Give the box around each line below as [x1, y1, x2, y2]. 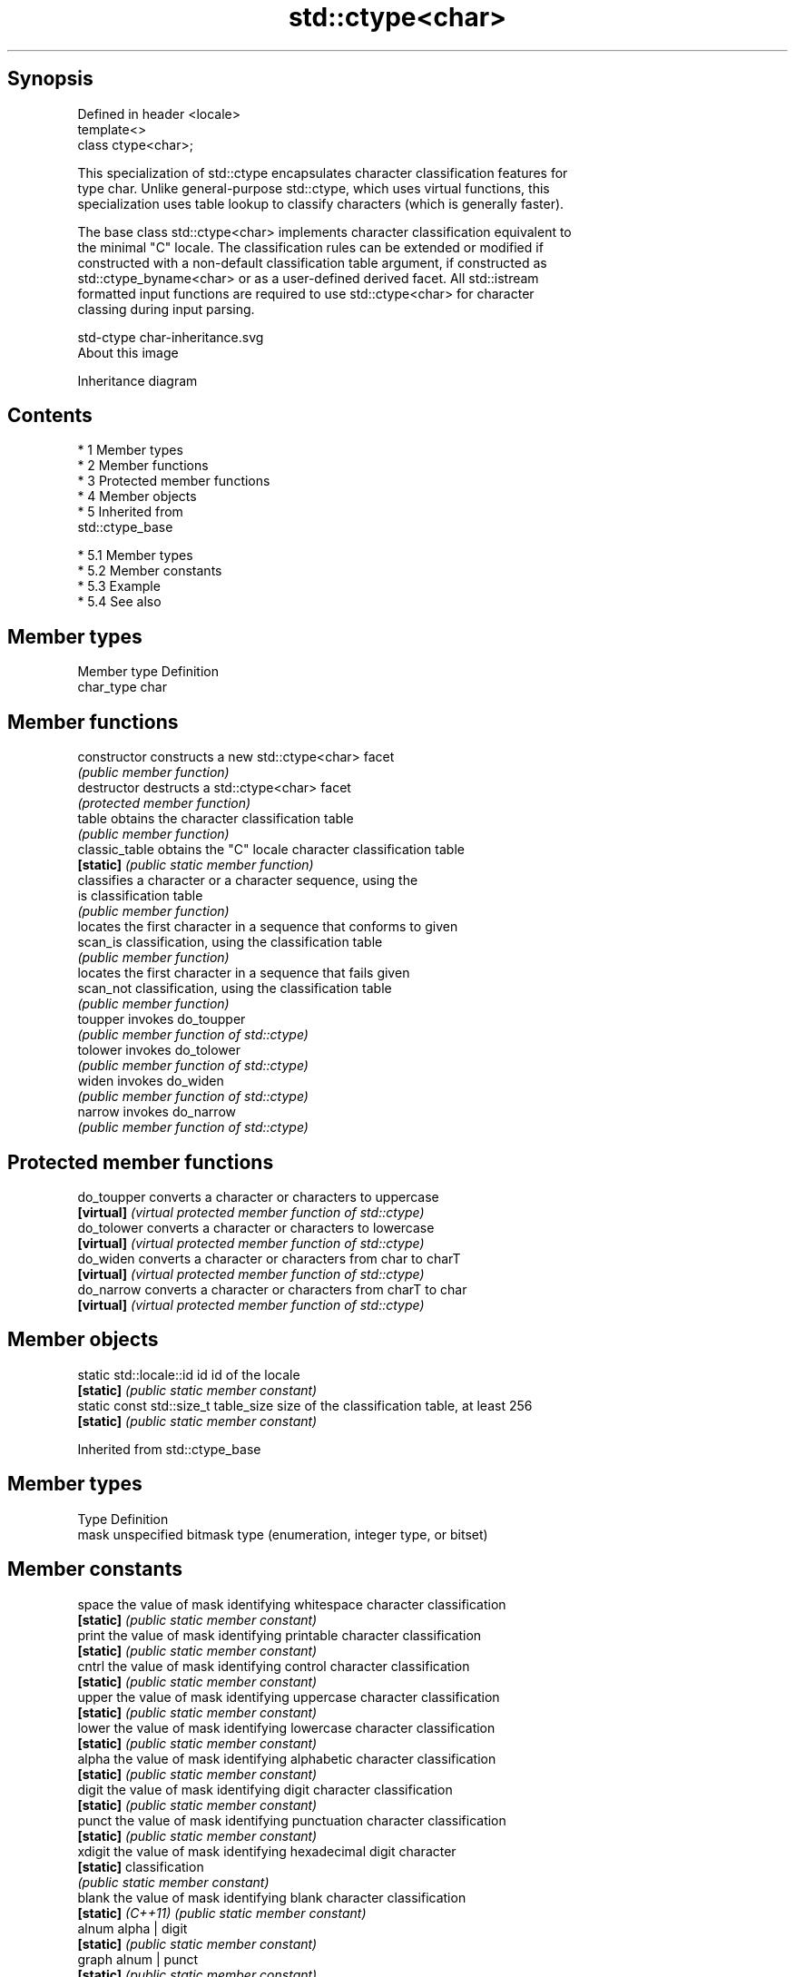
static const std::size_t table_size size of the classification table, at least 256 [77, 1397, 533, 1413]
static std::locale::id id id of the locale [77, 1366, 300, 1382]
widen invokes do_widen [77, 1073, 224, 1089]
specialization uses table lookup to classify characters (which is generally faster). [77, 195, 564, 211]
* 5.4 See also [77, 594, 162, 610]
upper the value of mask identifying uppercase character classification [77, 1688, 500, 1705]
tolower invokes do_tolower [77, 1042, 240, 1058]
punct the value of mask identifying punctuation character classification [77, 1812, 506, 1828]
